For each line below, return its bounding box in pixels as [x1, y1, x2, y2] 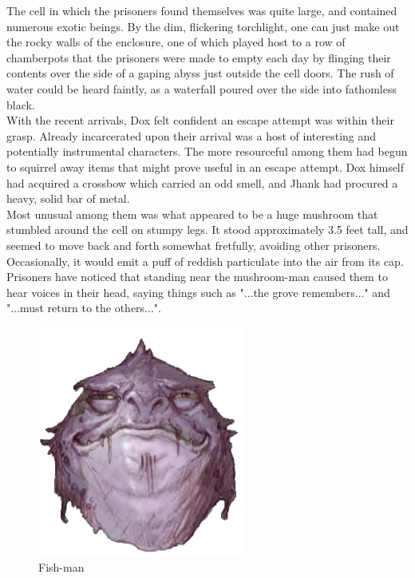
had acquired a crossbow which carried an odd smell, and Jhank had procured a [6, 174, 398, 191]
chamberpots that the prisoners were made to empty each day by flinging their [6, 49, 391, 65]
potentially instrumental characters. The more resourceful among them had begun [6, 143, 408, 160]
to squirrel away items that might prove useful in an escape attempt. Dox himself [6, 158, 405, 175]
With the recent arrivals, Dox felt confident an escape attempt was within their [6, 112, 394, 129]
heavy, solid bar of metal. [6, 190, 130, 207]
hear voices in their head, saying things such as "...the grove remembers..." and [6, 283, 390, 300]
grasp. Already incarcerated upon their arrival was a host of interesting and [6, 127, 377, 144]
